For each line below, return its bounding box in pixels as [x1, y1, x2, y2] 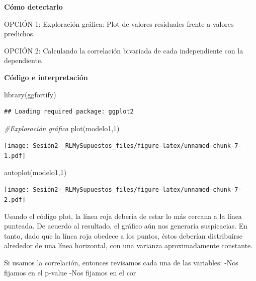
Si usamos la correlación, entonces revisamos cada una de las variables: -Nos [4, 257, 238, 267]
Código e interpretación [4, 72, 88, 82]
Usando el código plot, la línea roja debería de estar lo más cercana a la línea [4, 210, 242, 221]
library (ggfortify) [4, 89, 56, 99]
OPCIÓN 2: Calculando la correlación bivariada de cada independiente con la [4, 45, 243, 55]
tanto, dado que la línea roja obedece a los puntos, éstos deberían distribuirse [4, 230, 242, 241]
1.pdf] [4, 152, 26, 159]
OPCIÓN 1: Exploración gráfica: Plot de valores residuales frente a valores [4, 18, 234, 29]
